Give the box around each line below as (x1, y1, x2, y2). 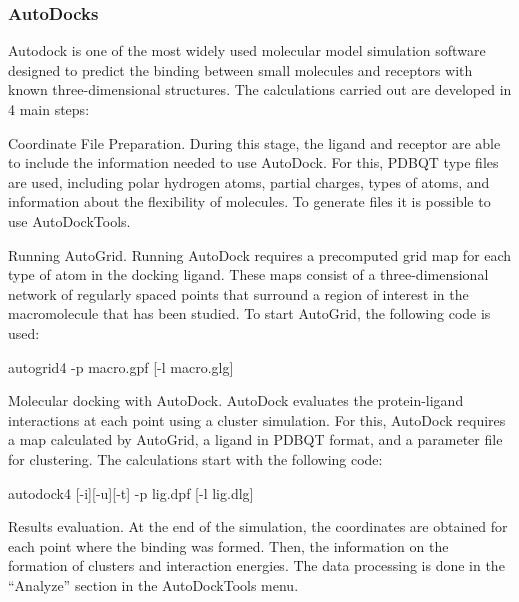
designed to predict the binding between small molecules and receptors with (8, 59, 473, 80)
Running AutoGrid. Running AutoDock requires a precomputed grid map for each (8, 244, 512, 265)
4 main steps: (8, 99, 90, 119)
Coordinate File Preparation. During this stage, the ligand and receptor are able (8, 132, 501, 153)
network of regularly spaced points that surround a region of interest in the (8, 283, 469, 304)
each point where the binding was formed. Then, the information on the (8, 535, 449, 556)
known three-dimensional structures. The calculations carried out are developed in (8, 79, 512, 100)
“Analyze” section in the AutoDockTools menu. (8, 574, 299, 595)
